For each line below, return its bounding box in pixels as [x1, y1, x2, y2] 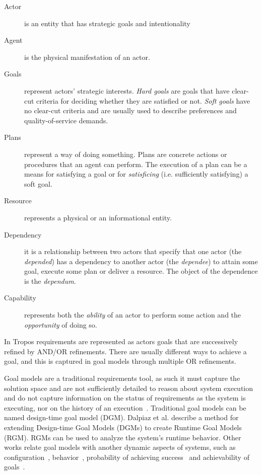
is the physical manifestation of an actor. [24, 51, 150, 62]
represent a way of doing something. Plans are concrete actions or [24, 148, 227, 159]
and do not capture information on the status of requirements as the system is [4, 392, 246, 403]
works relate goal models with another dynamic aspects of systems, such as [4, 442, 236, 452]
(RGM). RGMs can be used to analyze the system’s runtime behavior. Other [4, 432, 241, 442]
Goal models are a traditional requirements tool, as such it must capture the [4, 373, 240, 383]
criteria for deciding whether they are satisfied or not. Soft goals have [36, 95, 250, 106]
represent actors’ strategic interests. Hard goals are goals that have [24, 85, 230, 96]
